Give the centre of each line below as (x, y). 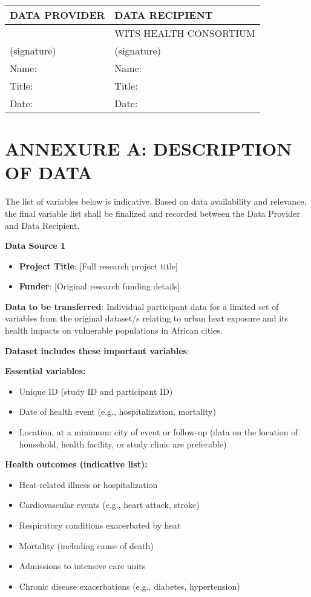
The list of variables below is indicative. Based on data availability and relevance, (156, 201)
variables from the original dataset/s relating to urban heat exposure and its (147, 318)
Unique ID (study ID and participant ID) (96, 391)
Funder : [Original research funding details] (100, 286)
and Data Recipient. (42, 225)
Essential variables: (45, 371)
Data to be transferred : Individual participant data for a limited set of (142, 306)
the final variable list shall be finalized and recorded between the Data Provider (152, 213)
